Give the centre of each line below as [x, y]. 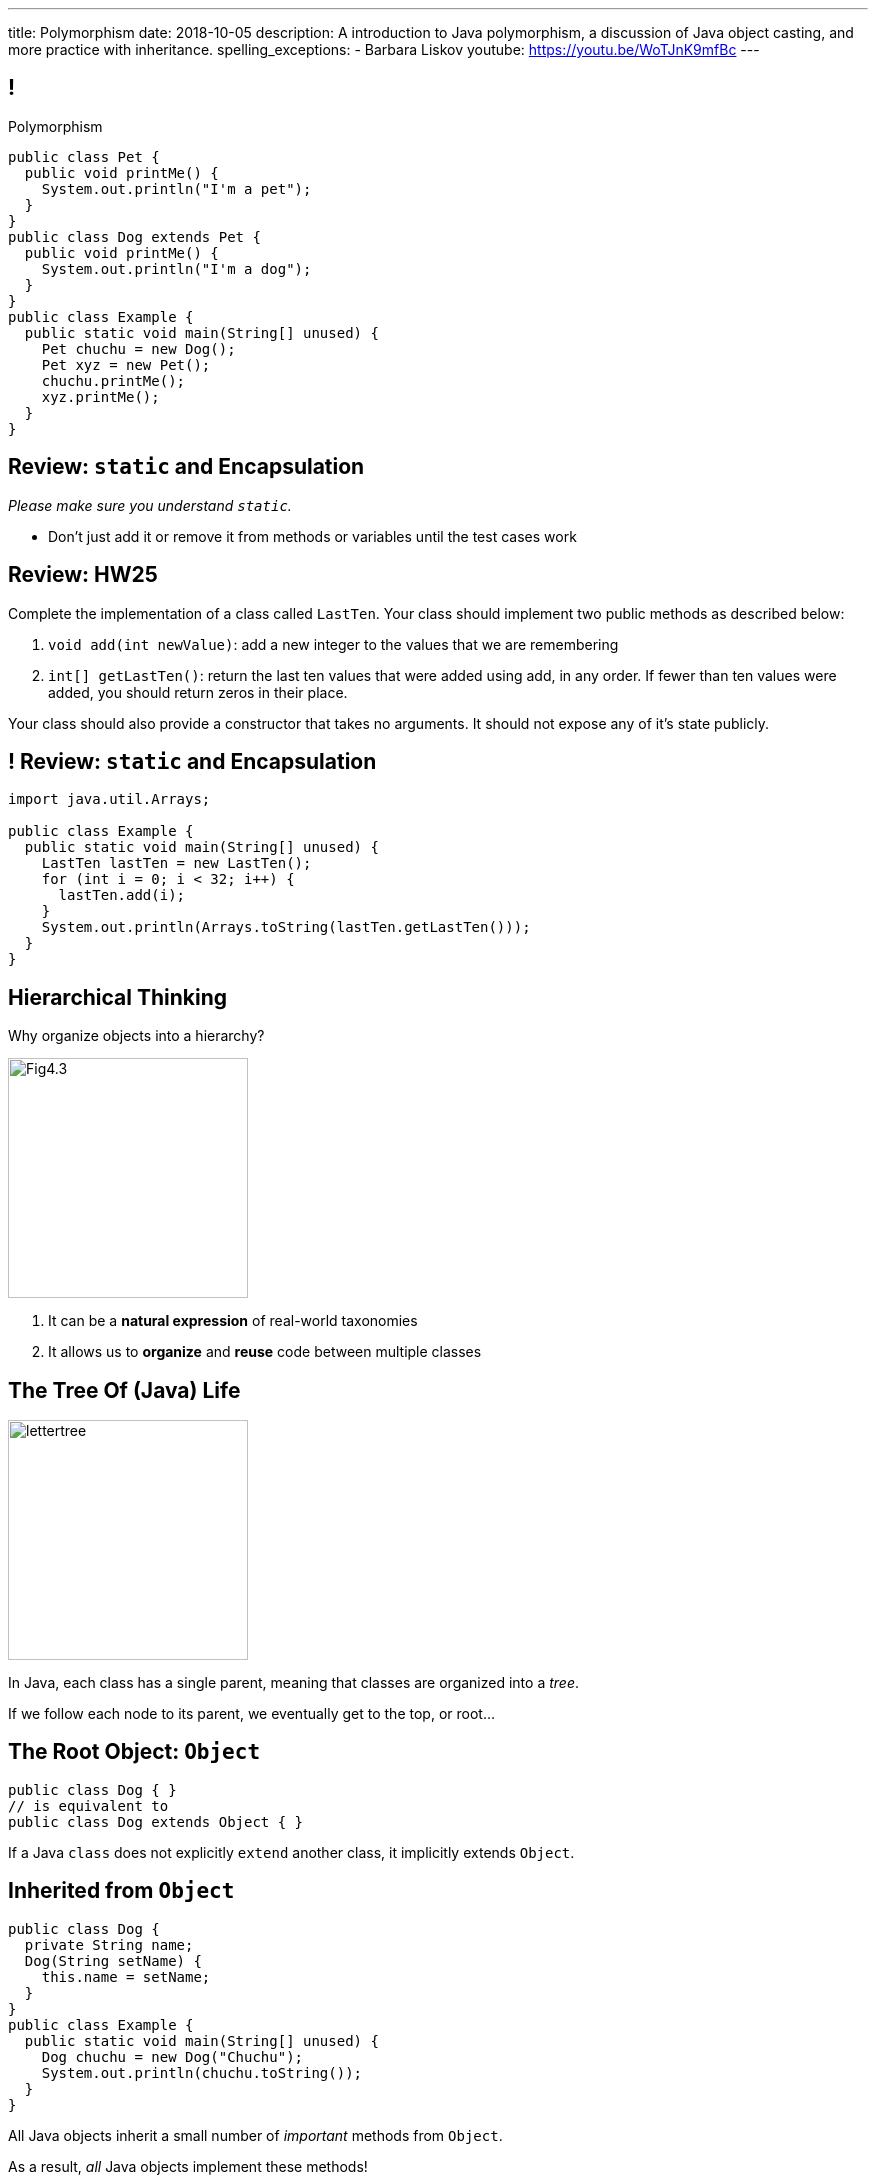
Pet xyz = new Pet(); [126, 364]
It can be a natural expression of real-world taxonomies [233, 1321]
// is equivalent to [88, 1805]
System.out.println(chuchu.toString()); [202, 2072]
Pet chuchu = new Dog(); [138, 348]
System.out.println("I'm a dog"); [176, 268]
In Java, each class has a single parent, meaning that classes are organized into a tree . [293, 1683]
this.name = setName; [126, 1976]
